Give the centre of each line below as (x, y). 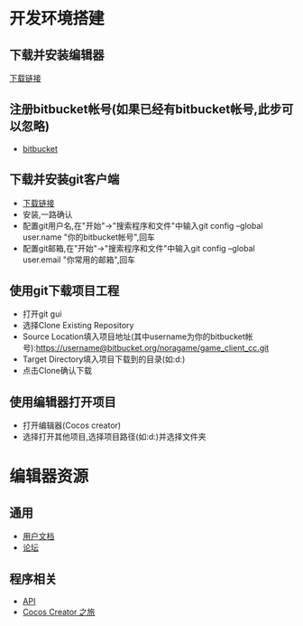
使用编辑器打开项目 (63, 402)
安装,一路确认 (47, 214)
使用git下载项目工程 (64, 291)
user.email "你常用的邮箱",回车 (78, 260)
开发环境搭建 (57, 19)
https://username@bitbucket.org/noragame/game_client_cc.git (152, 348)
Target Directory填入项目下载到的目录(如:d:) (104, 359)
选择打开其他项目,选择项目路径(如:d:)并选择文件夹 (114, 437)
